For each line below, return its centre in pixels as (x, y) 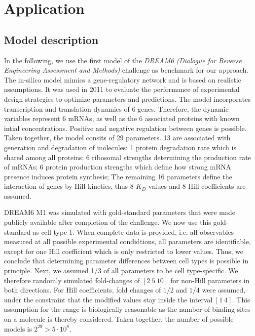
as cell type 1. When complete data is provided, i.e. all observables (133, 231)
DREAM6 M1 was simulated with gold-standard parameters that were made (120, 212)
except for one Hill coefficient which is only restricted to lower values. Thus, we (124, 251)
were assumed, (224, 290)
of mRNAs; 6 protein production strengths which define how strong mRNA (118, 167)
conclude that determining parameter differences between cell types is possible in (126, 261)
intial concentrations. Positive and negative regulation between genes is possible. (125, 128)
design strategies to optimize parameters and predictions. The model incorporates (127, 99)
